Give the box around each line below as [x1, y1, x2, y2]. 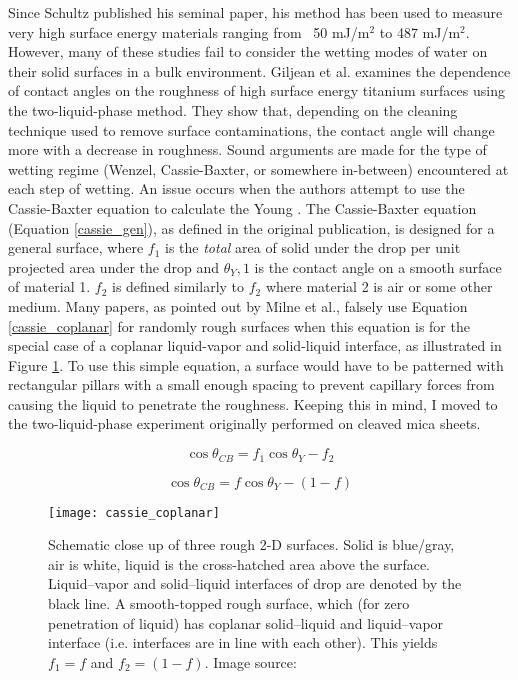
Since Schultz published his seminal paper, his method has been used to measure [8, 2, 503, 22]
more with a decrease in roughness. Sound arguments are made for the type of [8, 139, 487, 160]
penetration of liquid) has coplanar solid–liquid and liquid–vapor [48, 612, 444, 633]
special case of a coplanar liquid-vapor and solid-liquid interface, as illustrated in [8, 335, 502, 356]
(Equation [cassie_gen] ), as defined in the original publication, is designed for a [8, 217, 495, 238]
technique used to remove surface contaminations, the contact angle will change [8, 119, 495, 140]
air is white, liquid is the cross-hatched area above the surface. [48, 553, 431, 574]
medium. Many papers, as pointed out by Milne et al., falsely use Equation [8, 295, 468, 316]
